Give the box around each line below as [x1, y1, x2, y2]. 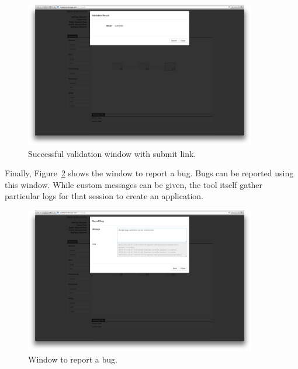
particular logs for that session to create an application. [5, 190, 203, 202]
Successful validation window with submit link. [28, 147, 196, 159]
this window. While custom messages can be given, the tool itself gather [5, 178, 263, 190]
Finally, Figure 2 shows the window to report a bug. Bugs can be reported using [5, 167, 294, 179]
